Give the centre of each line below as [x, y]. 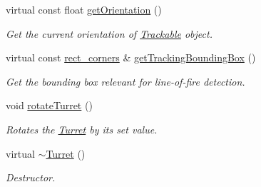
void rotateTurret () [49, 105]
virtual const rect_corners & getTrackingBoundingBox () [131, 57]
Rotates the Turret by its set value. [82, 129]
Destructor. [31, 177]
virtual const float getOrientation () [84, 9]
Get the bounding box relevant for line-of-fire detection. [126, 81]
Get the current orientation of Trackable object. [109, 33]
